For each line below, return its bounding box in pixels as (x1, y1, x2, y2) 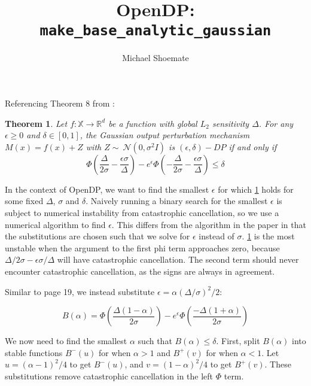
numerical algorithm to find (5, 218, 106, 230)
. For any (258, 117, 294, 129)
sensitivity (212, 117, 249, 129)
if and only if (228, 140, 277, 153)
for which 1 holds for (218, 183, 294, 195)
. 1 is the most (242, 230, 295, 242)
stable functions (5, 346, 63, 358)
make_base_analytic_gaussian (39, 22, 272, 39)
